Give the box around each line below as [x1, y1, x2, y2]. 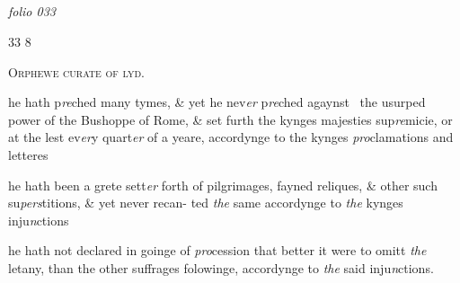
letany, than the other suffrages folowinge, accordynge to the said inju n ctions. [8, 258, 434, 277]
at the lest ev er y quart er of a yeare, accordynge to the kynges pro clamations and [8, 128, 454, 146]
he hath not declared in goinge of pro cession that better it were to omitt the [8, 241, 427, 260]
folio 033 [8, 2, 56, 21]
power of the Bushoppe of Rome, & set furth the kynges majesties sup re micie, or [8, 110, 453, 128]
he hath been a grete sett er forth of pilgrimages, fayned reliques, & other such [8, 175, 438, 194]
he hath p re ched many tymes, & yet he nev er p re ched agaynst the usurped [8, 93, 426, 111]
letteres [8, 145, 49, 164]
